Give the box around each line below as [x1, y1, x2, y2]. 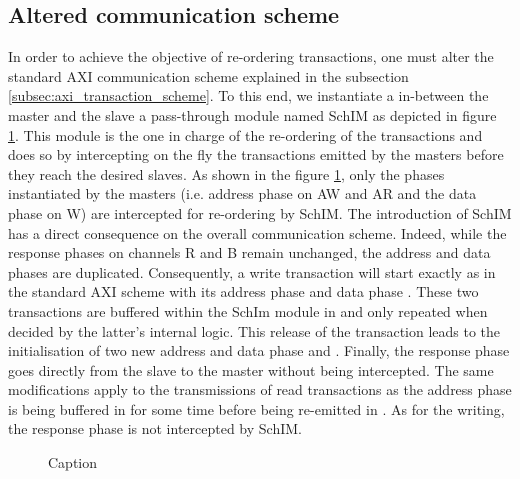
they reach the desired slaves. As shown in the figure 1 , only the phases [8, 163, 445, 184]
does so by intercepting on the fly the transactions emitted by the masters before [8, 144, 504, 165]
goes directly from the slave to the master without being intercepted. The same [8, 359, 494, 380]
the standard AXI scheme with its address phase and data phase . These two [8, 281, 479, 302]
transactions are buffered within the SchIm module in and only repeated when [8, 300, 488, 321]
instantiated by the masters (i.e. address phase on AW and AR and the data [8, 183, 477, 204]
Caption [48, 452, 98, 473]
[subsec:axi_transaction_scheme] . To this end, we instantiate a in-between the [8, 85, 489, 106]
